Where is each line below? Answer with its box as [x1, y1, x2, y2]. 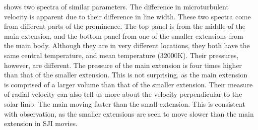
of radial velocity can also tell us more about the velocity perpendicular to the [4, 89, 242, 99]
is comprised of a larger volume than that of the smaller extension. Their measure [4, 79, 253, 89]
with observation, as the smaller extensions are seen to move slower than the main [4, 108, 254, 119]
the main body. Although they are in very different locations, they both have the [4, 40, 250, 51]
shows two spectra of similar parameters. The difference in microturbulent [4, 1, 229, 11]
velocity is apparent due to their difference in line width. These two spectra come [4, 11, 251, 21]
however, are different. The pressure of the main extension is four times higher [4, 60, 242, 70]
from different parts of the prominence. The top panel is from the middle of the [4, 21, 246, 31]
